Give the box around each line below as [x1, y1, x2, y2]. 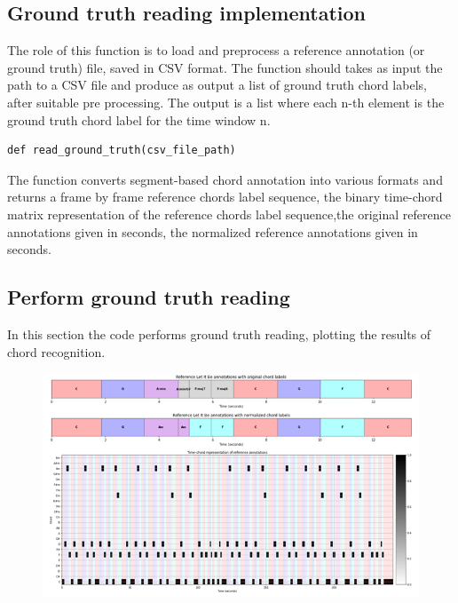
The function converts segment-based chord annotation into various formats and [7, 170, 443, 188]
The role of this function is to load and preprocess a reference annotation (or [7, 41, 425, 60]
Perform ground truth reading [7, 283, 290, 311]
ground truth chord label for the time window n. [7, 110, 271, 129]
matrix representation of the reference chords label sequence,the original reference [7, 204, 451, 223]
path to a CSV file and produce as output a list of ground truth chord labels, [7, 75, 427, 94]
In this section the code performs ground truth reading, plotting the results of [7, 324, 431, 343]
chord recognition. [7, 342, 106, 361]
